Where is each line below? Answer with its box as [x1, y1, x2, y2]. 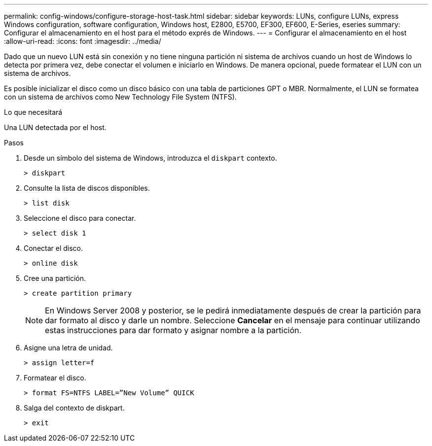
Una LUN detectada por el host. [4, 123, 107, 132]
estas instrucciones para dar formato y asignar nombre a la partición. [45, 325, 302, 335]
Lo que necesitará [4, 108, 63, 116]
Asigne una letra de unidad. [24, 343, 113, 352]
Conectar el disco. [24, 244, 83, 252]
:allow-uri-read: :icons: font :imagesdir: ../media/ [4, 37, 161, 45]
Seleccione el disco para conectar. [24, 214, 136, 222]
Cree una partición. [24, 274, 86, 282]
